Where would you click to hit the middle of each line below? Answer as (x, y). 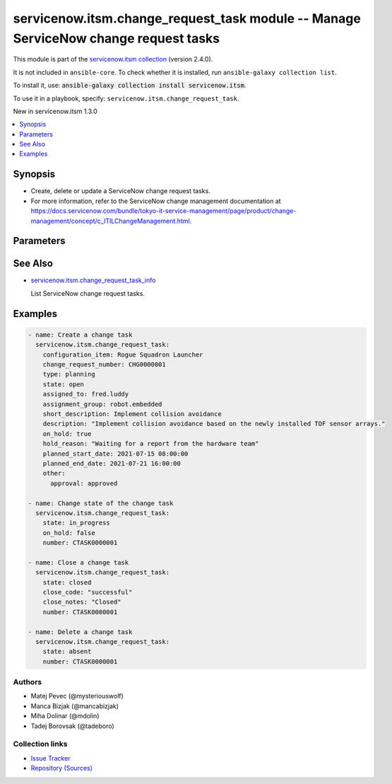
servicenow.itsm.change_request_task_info (93, 280)
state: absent (67, 652)
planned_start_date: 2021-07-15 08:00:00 (115, 454)
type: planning (69, 374)
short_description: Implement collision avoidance (132, 414)
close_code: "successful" (88, 592)
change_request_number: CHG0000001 (104, 365)
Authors (28, 682)
